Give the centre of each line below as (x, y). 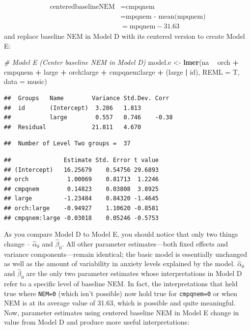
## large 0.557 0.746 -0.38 (88, 118)
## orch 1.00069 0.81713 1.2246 (81, 179)
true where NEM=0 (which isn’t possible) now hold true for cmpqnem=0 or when (121, 293)
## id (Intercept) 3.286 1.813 (73, 108)
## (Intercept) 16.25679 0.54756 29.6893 (81, 170)
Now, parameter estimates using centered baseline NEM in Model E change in (122, 312)
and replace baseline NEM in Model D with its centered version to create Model (125, 36)
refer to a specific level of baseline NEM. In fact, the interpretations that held (121, 283)
